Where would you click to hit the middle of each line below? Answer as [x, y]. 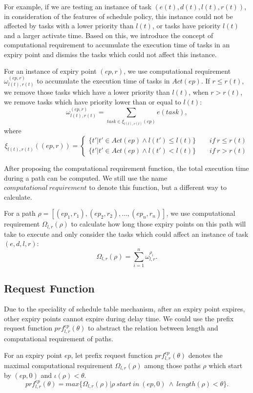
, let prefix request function [112, 355]
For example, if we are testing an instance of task [78, 6]
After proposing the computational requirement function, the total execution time [126, 168]
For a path [20, 213]
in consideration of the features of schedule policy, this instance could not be [118, 16]
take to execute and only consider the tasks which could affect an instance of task [126, 234]
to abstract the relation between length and [153, 328]
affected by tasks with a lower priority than [69, 26]
